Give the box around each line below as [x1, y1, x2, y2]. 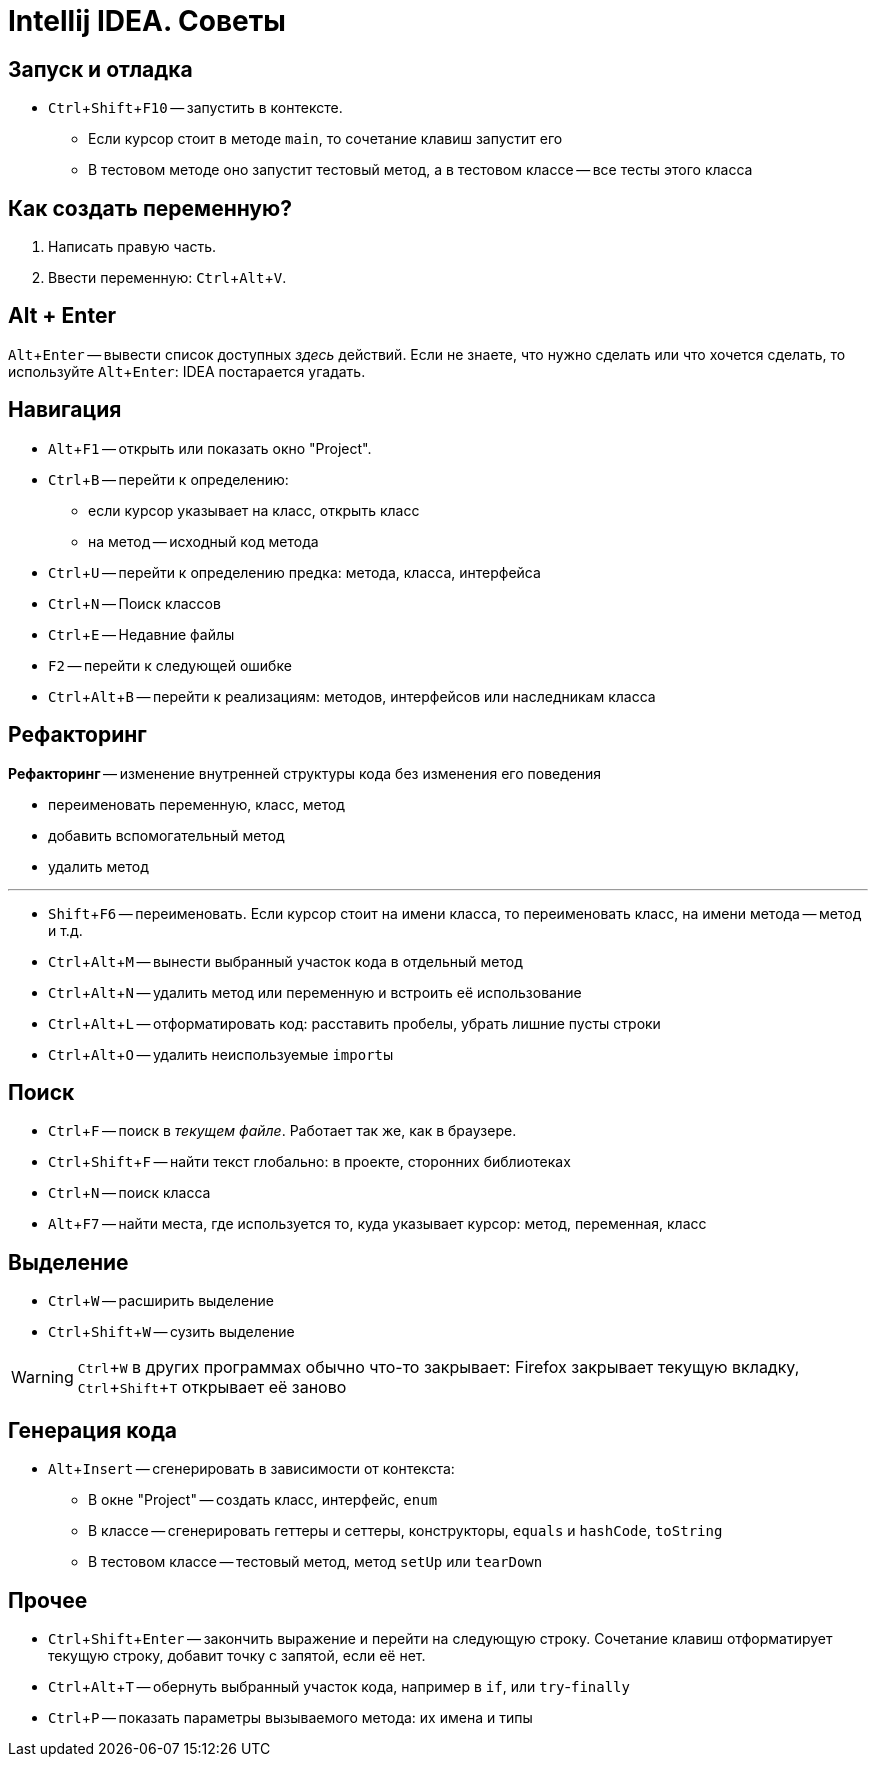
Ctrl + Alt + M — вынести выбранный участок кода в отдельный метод [48, 952, 523, 970]
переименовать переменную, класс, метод [48, 795, 345, 813]
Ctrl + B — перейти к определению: [48, 470, 289, 488]
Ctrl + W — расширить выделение [48, 1292, 274, 1310]
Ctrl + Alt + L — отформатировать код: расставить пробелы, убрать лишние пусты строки [48, 1014, 661, 1032]
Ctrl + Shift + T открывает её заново [77, 1377, 347, 1398]
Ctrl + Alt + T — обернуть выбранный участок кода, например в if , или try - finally [48, 1677, 630, 1695]
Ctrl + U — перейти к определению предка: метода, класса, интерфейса [48, 563, 541, 581]
